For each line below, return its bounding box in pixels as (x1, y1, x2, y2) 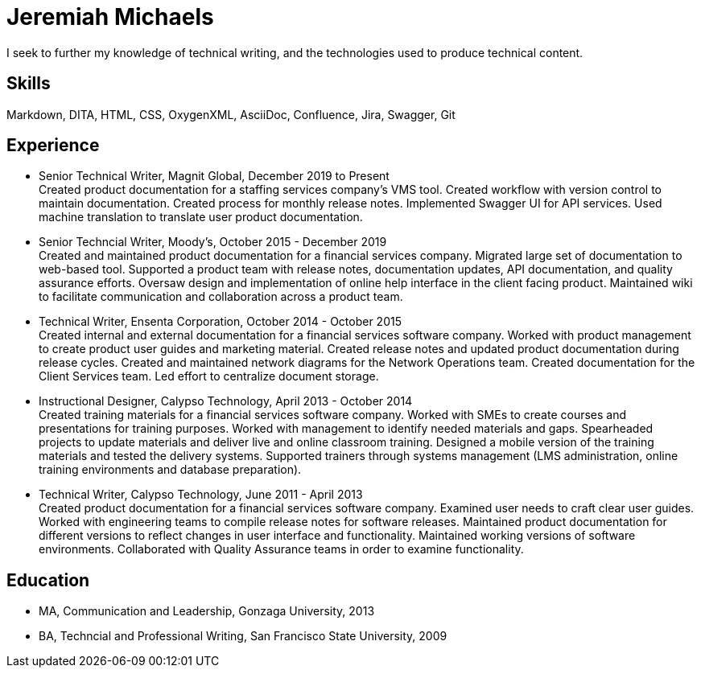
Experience (6, 135, 100, 156)
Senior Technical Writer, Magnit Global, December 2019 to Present (39, 169, 390, 183)
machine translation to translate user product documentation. (39, 210, 363, 224)
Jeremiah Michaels (6, 3, 214, 31)
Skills (6, 73, 51, 94)
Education (6, 569, 90, 590)
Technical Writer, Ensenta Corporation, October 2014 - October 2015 (39, 314, 402, 329)
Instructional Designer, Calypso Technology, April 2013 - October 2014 (39, 394, 413, 409)
